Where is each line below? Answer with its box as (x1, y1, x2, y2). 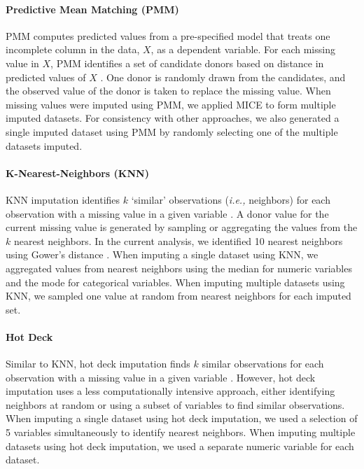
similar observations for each (202, 356, 324, 371)
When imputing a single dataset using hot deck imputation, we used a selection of (6, 411, 358, 426)
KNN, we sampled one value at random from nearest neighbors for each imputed (6, 288, 351, 303)
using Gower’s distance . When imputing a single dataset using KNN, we (6, 247, 318, 262)
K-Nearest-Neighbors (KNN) (6, 165, 149, 180)
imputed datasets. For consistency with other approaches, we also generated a (6, 111, 339, 125)
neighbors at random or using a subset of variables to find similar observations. (6, 397, 345, 412)
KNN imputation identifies (6, 192, 120, 206)
